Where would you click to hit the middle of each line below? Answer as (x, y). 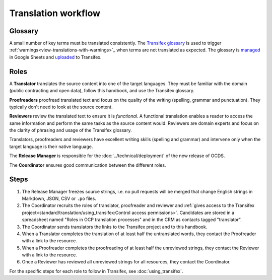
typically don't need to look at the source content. (61, 107)
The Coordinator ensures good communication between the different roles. (88, 165)
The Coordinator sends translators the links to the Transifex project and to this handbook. (115, 227)
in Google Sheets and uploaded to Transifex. (55, 57)
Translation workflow (55, 13)
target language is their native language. (51, 147)
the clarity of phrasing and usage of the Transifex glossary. (71, 130)
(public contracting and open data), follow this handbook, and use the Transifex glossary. (102, 91)
